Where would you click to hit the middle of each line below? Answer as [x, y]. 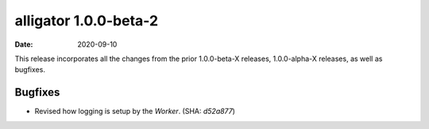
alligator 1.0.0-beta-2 [87, 21]
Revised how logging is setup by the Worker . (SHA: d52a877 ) [135, 112]
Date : [24, 44]
